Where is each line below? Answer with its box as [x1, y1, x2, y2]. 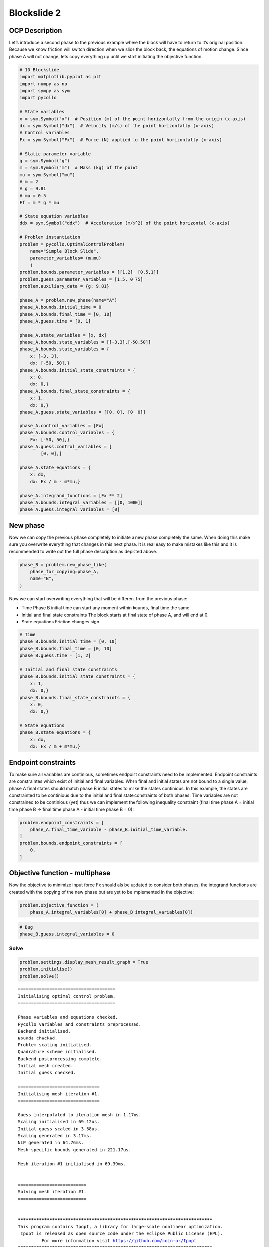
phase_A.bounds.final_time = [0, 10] [19, 311, 112, 317]
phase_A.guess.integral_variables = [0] [19, 507, 120, 512]
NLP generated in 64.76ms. [18, 1140, 84, 1146]
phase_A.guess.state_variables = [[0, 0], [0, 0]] [19, 409, 146, 415]
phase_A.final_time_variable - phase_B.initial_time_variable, [30, 827, 188, 832]
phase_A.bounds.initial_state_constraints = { [19, 367, 135, 373]
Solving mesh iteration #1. [18, 1189, 87, 1195]
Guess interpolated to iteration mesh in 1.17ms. [18, 1112, 142, 1117]
